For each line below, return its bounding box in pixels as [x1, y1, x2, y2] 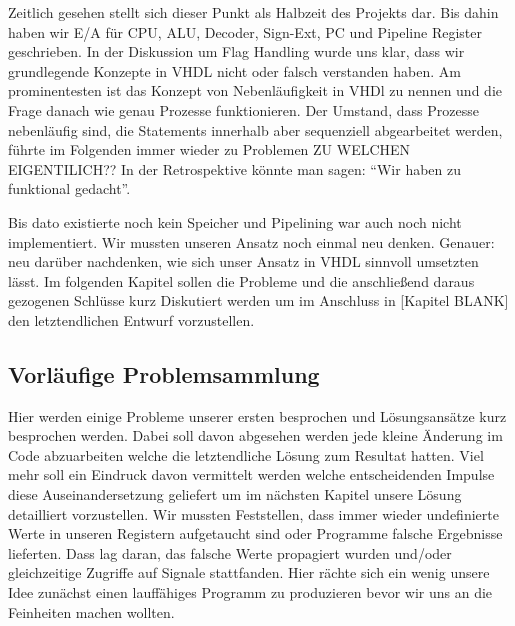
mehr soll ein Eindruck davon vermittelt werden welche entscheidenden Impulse [8, 464, 495, 485]
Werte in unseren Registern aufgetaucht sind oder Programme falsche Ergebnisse [8, 523, 503, 544]
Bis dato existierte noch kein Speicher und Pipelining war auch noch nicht [8, 211, 462, 232]
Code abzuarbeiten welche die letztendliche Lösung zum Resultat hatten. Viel [8, 444, 484, 465]
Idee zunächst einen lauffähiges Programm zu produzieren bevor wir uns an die [8, 582, 493, 603]
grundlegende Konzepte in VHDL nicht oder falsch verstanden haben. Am [8, 60, 461, 81]
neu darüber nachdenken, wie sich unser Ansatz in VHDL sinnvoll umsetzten [8, 251, 479, 272]
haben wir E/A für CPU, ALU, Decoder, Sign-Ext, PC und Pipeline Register [8, 21, 482, 42]
